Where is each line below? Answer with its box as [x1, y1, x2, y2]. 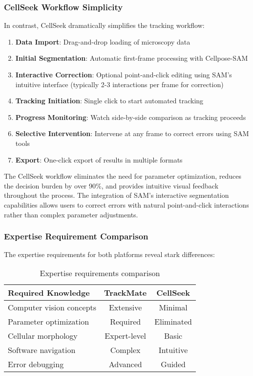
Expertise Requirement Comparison [4, 230, 148, 242]
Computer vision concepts [8, 301, 97, 313]
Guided [161, 358, 186, 370]
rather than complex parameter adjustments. [4, 209, 138, 219]
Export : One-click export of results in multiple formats [15, 154, 183, 164]
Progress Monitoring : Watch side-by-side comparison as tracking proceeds [15, 112, 246, 122]
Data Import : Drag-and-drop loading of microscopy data [15, 36, 190, 47]
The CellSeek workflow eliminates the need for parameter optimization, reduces [4, 171, 242, 181]
